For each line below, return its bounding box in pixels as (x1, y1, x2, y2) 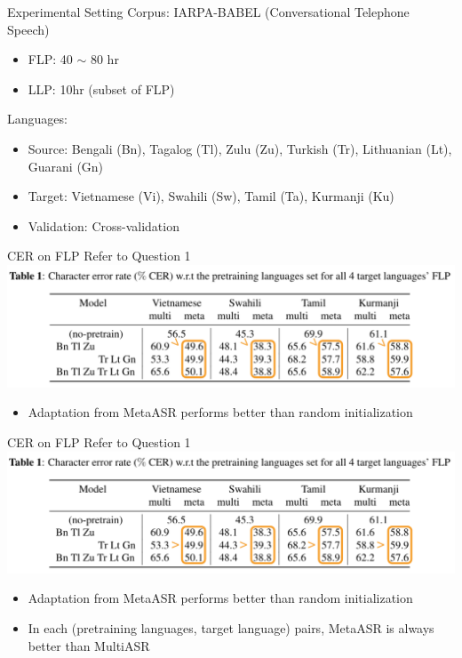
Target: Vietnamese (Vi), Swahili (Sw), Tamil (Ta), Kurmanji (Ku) (28, 187, 394, 205)
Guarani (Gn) (28, 156, 104, 175)
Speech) (7, 20, 50, 38)
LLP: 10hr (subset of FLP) (28, 79, 175, 98)
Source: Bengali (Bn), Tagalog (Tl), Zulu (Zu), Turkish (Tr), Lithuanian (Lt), (28, 139, 452, 157)
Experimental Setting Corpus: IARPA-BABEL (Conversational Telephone (7, 3, 410, 20)
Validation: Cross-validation (28, 216, 179, 235)
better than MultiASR (28, 636, 150, 654)
